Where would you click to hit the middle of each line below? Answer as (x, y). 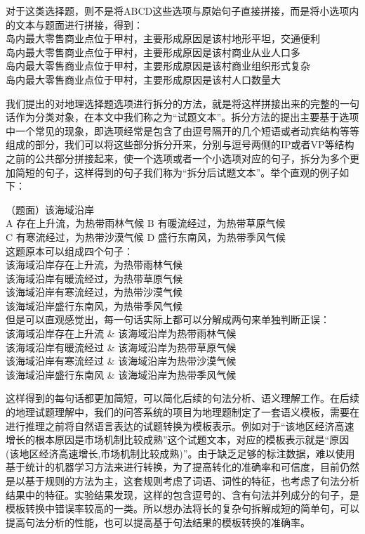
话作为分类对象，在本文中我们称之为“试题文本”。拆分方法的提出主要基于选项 (182, 117)
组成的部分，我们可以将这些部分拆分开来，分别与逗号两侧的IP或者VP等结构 (180, 144)
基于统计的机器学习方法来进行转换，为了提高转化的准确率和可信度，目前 (173, 467)
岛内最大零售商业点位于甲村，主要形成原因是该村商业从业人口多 (153, 52)
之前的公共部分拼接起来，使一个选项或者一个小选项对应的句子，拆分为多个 (178, 158)
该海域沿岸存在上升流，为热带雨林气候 (94, 265)
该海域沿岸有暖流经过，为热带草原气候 (94, 278)
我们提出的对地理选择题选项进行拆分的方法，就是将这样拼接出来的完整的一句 (182, 103)
